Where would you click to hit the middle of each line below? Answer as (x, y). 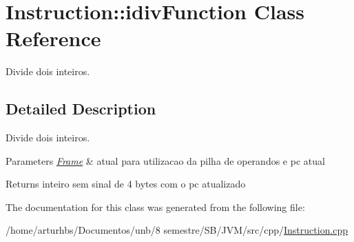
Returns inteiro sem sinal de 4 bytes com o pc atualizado (126, 184)
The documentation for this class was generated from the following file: (155, 206)
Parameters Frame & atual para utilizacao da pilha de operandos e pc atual (165, 160)
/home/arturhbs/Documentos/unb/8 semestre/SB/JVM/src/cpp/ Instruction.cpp (177, 230)
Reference (53, 38)
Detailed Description (81, 109)
